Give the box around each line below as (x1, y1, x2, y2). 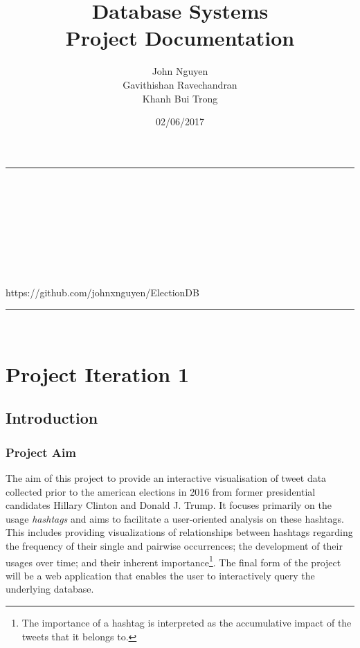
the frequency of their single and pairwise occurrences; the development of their (6, 538, 343, 552)
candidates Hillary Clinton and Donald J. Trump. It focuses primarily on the (6, 498, 332, 512)
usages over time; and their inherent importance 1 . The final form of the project (6, 552, 341, 569)
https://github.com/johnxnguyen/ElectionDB (6, 285, 199, 300)
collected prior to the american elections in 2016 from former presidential (6, 484, 316, 498)
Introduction (6, 407, 98, 429)
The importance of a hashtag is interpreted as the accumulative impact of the (21, 615, 352, 629)
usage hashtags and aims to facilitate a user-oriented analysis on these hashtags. (6, 511, 344, 525)
